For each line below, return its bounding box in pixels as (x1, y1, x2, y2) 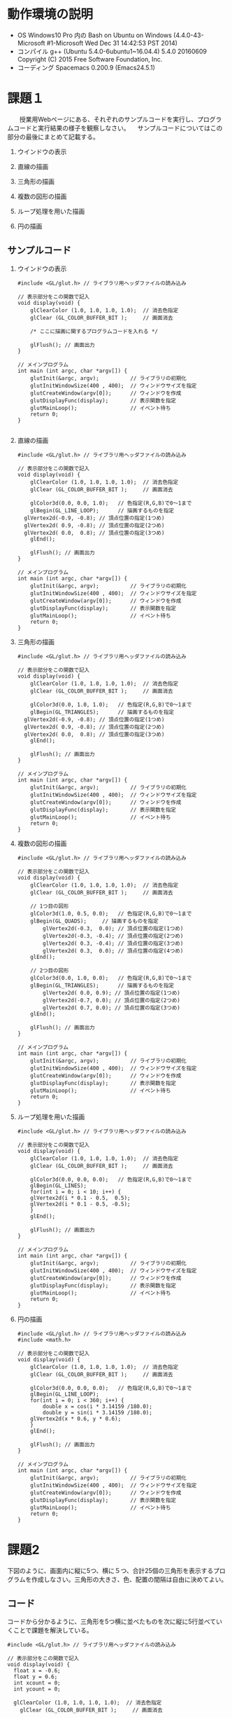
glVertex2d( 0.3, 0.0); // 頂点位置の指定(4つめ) (43, 947, 184, 954)
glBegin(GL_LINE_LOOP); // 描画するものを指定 (30, 507, 175, 514)
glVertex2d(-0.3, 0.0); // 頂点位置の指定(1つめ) (43, 925, 184, 932)
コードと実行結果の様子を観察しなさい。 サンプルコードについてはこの (13, 123, 223, 132)
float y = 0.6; (13, 1673, 58, 1681)
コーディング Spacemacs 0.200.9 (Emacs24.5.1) (17, 63, 156, 71)
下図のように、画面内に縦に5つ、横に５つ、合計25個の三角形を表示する (7, 1566, 214, 1574)
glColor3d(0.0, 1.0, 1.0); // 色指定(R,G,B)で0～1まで (30, 701, 192, 708)
